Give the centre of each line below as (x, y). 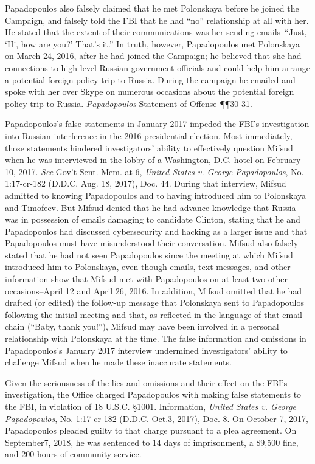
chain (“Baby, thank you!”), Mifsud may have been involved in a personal (142, 326)
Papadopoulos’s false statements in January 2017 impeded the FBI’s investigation (157, 124)
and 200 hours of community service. (73, 454)
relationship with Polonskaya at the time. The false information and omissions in (156, 338)
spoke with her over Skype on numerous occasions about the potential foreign (150, 92)
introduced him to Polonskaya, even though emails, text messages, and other (148, 267)
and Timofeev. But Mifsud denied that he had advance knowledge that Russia (151, 207)
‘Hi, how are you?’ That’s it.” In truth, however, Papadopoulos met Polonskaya (152, 43)
